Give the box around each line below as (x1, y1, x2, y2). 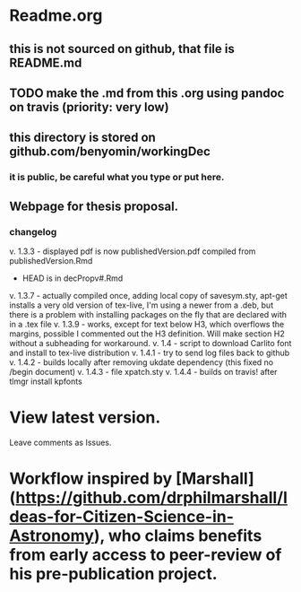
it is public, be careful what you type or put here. (9, 171, 225, 184)
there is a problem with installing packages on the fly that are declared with (9, 309, 288, 319)
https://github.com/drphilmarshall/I (15, 488, 288, 508)
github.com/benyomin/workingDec (9, 144, 211, 160)
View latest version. (9, 407, 161, 428)
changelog (9, 225, 57, 238)
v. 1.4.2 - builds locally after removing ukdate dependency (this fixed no (9, 356, 274, 368)
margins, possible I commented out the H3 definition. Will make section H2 (9, 328, 285, 339)
